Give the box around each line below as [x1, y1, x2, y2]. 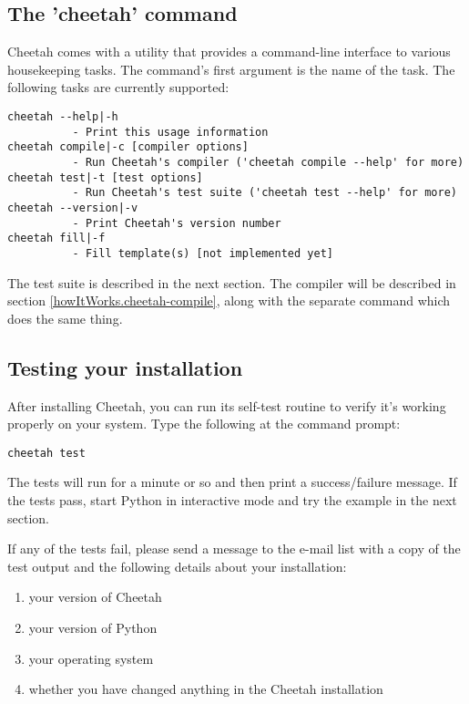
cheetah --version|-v [7, 201, 138, 214]
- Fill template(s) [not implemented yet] [72, 246, 333, 260]
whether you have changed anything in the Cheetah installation [28, 679, 383, 699]
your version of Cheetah [28, 587, 162, 606]
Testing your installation [7, 353, 243, 381]
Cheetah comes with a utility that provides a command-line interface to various [7, 42, 451, 61]
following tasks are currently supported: [7, 78, 229, 97]
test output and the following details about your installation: [7, 556, 347, 575]
